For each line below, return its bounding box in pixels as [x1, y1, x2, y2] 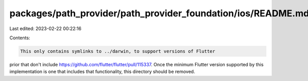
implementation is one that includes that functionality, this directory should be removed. [9, 69, 195, 75]
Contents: [9, 35, 30, 41]
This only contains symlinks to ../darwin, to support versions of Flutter [20, 48, 216, 54]
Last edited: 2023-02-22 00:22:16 [9, 25, 82, 32]
